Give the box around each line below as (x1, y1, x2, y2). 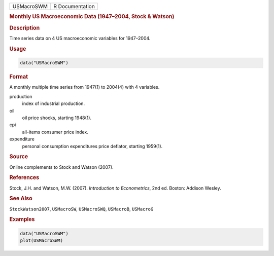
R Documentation (53, 3, 95, 10)
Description (9, 24, 40, 31)
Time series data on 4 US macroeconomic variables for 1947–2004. (9, 35, 151, 41)
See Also (9, 195, 32, 202)
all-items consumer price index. (22, 129, 88, 135)
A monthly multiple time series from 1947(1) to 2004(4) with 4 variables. (9, 84, 160, 90)
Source (9, 153, 28, 160)
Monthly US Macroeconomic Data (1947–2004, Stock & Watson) (9, 13, 175, 20)
